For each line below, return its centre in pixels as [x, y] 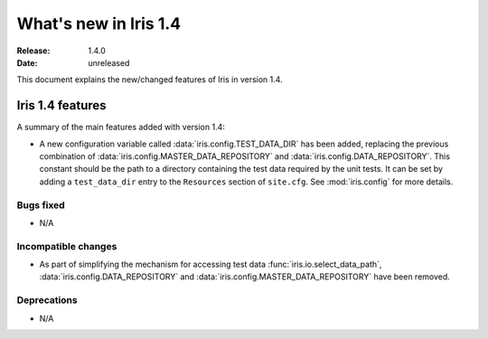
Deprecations [47, 300]
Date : [27, 62]
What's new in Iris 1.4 [99, 24]
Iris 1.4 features [62, 105]
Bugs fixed [41, 205]
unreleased [109, 62]
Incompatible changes [67, 246]
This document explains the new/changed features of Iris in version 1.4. [150, 80]
